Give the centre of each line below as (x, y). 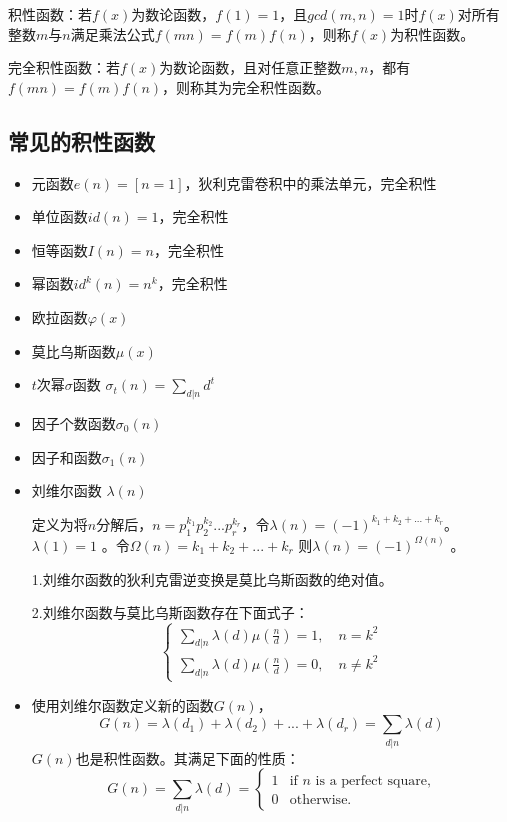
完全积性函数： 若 (64, 67)
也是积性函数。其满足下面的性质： (187, 757)
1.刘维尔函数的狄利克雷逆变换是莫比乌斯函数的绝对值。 (212, 578)
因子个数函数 (73, 422)
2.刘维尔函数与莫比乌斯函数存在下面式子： (170, 612)
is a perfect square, (373, 781)
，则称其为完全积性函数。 (246, 86)
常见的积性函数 (81, 140)
